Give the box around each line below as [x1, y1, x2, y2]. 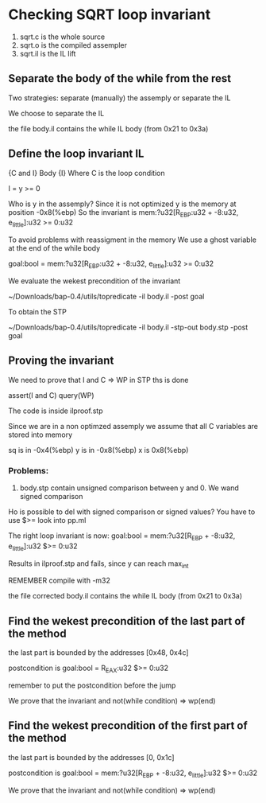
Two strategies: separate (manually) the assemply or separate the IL [8, 93, 231, 103]
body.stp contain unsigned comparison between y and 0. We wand [19, 483, 240, 493]
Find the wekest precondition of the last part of [8, 614, 245, 628]
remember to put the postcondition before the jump [8, 680, 176, 690]
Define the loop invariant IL [8, 147, 145, 161]
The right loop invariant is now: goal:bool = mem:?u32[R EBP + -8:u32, [8, 531, 236, 542]
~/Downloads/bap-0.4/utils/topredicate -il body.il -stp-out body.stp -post [8, 322, 249, 332]
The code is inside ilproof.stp [8, 406, 103, 415]
